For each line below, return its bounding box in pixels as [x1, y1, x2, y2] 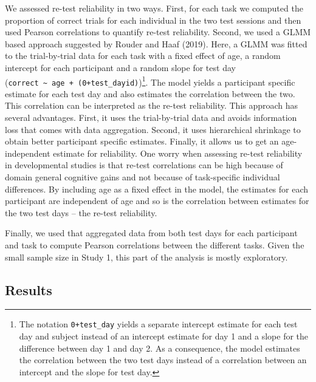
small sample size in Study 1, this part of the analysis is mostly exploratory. [5, 250, 288, 263]
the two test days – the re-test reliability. [5, 206, 157, 219]
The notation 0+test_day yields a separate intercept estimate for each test [19, 318, 298, 330]
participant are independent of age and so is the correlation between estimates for [5, 194, 309, 207]
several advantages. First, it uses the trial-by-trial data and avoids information [5, 111, 297, 124]
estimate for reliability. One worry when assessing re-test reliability [53, 146, 303, 159]
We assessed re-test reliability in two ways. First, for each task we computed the [5, 2, 303, 14]
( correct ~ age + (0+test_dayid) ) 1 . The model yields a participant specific [5, 73, 295, 88]
